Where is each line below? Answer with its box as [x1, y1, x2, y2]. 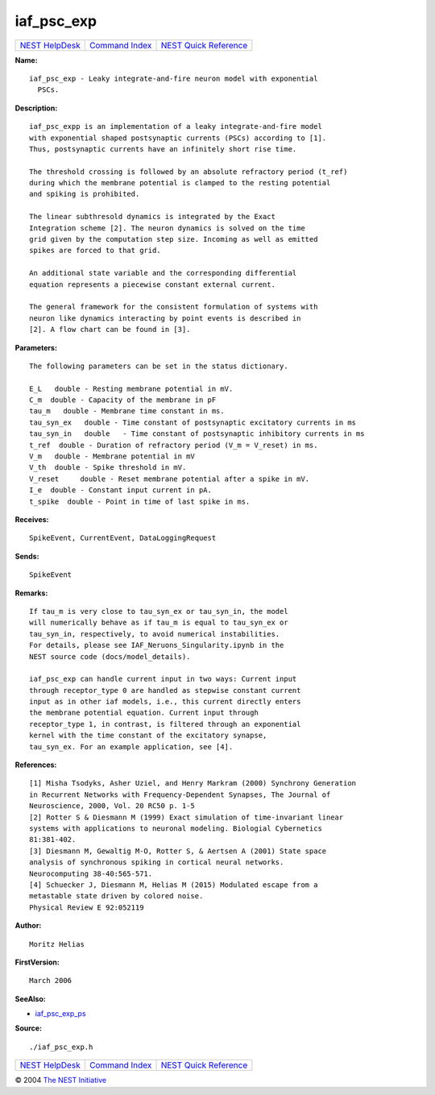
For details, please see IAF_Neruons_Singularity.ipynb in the [29, 641, 284, 650]
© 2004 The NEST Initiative [14, 1076, 107, 1085]
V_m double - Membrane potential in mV [29, 452, 195, 461]
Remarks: [14, 588, 48, 598]
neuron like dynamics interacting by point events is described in [29, 313, 301, 322]
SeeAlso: [14, 993, 46, 1003]
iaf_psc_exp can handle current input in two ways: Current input [29, 674, 297, 684]
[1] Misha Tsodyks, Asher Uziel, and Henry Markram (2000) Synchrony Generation [29, 778, 357, 788]
